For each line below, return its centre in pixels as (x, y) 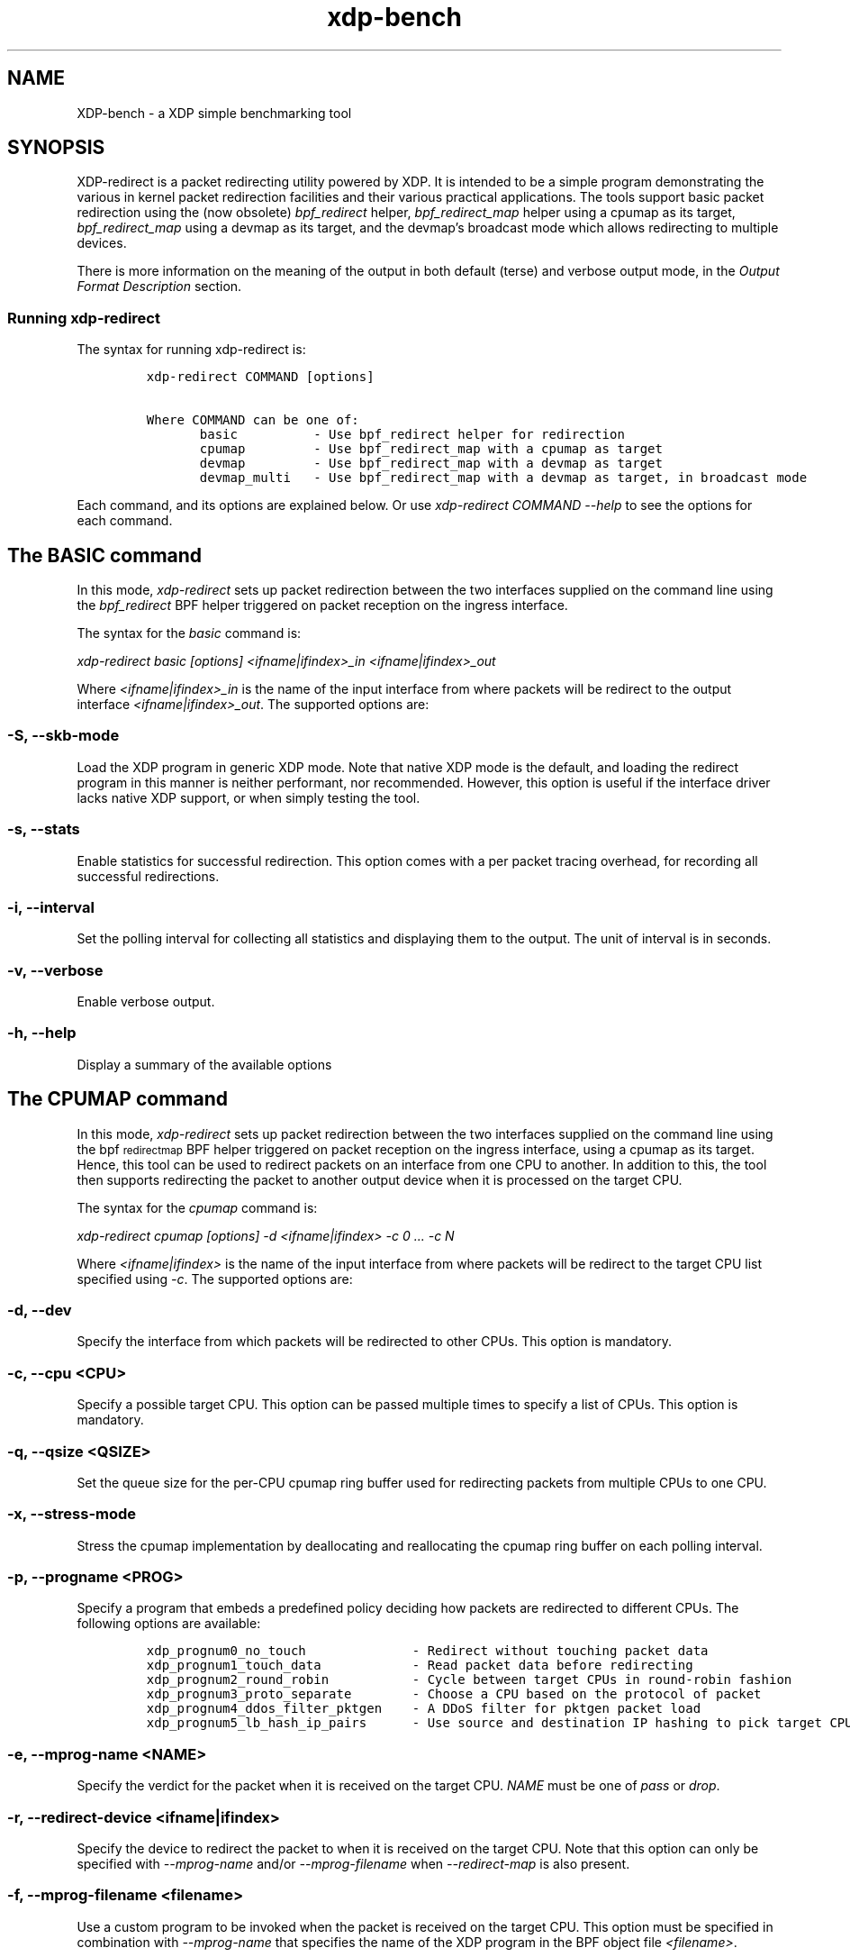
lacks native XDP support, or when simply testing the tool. (249, 797)
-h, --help (42, 1033)
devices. (102, 243)
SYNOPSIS (56, 148)
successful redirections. (148, 876)
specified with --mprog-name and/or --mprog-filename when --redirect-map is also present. (353, 1863)
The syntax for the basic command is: (189, 633)
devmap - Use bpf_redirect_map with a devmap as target (431, 464)
